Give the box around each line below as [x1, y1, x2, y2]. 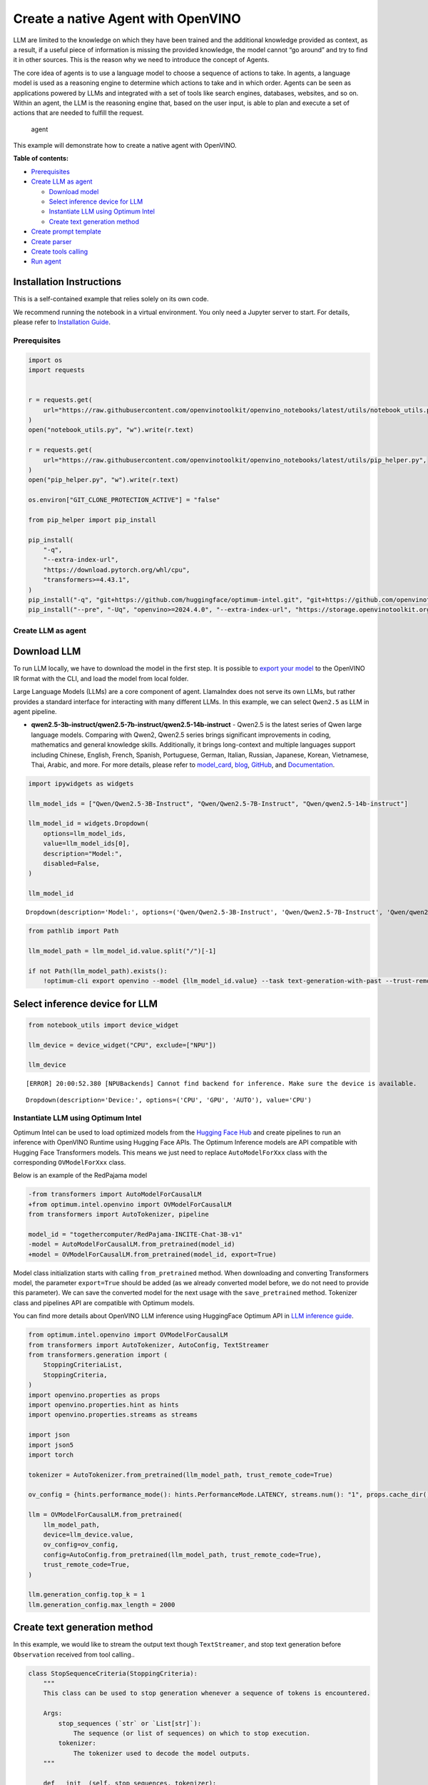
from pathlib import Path [28, 927, 119, 935]
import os [28, 356, 63, 364]
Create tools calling [31, 247, 88, 256]
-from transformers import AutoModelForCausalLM [28, 1190, 202, 1199]
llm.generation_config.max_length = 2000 [28, 1600, 175, 1609]
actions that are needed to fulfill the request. [13, 109, 144, 117]
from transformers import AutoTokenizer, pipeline [28, 1210, 210, 1219]
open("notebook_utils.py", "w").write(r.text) [28, 426, 194, 434]
